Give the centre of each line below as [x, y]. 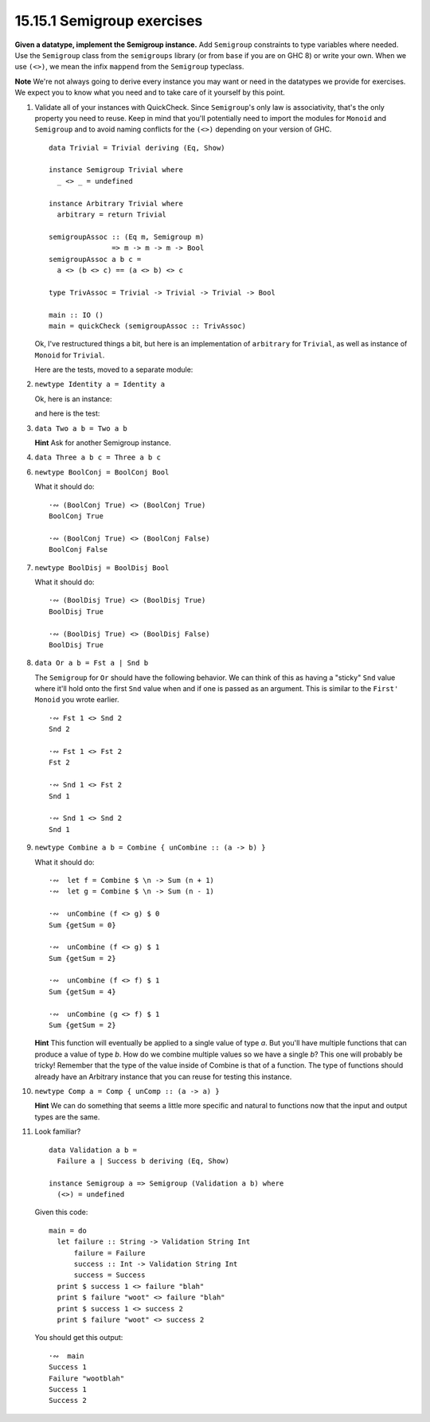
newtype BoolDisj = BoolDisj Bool [102, 568]
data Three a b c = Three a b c [98, 457]
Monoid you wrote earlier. [77, 700]
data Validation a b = [93, 1150]
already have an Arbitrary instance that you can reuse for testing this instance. [163, 1076]
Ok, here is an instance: [73, 399]
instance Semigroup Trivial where [116, 170]
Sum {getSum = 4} [82, 992]
